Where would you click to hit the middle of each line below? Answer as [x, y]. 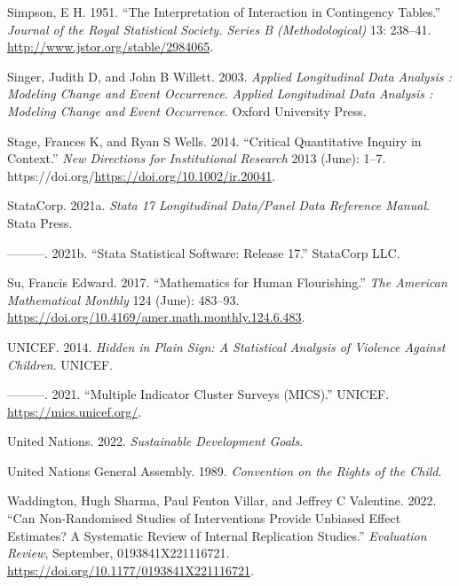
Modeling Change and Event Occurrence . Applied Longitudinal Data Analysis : [220, 94]
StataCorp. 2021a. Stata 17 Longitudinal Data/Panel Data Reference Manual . [218, 205]
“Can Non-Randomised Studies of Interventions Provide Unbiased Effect [204, 518]
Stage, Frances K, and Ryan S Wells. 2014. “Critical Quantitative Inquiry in [214, 141]
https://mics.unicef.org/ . [75, 411]
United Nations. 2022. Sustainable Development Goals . [155, 441]
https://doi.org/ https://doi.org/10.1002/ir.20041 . [142, 175]
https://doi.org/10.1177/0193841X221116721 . [131, 570]
